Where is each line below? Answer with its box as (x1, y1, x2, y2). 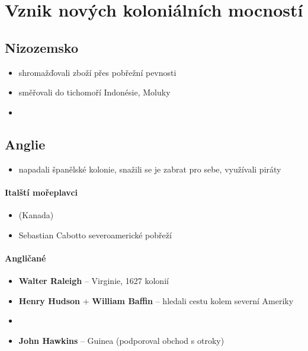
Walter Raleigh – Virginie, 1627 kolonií (18, 274, 169, 286)
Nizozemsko (5, 38, 79, 56)
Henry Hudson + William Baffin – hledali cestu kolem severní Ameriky (18, 294, 294, 307)
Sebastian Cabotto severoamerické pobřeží (18, 228, 172, 241)
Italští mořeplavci (5, 186, 78, 198)
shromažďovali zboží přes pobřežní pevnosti (18, 66, 177, 78)
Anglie (5, 135, 46, 153)
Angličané (5, 251, 46, 264)
